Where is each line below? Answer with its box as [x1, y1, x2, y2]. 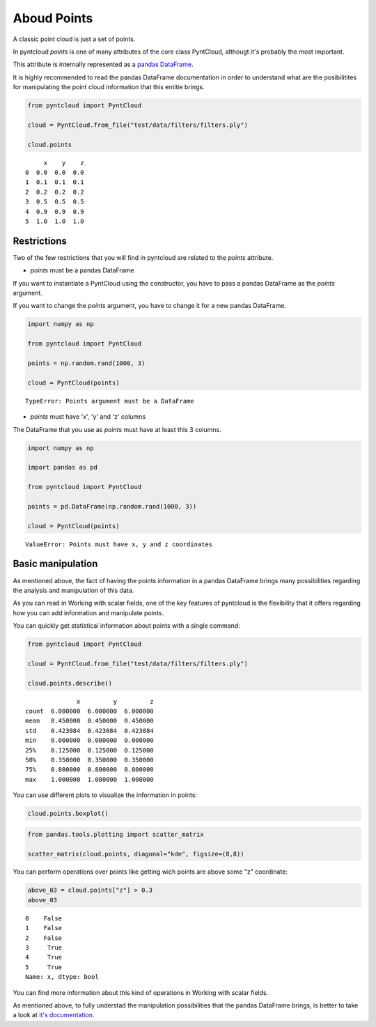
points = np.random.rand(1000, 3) [27, 360, 146, 367]
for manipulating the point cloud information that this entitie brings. [13, 83, 205, 91]
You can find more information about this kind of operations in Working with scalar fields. [13, 988, 269, 996]
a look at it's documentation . [13, 1011, 95, 1019]
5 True [25, 963, 63, 971]
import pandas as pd [27, 463, 97, 472]
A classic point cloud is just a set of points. [13, 35, 136, 43]
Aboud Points [13, 10, 93, 26]
